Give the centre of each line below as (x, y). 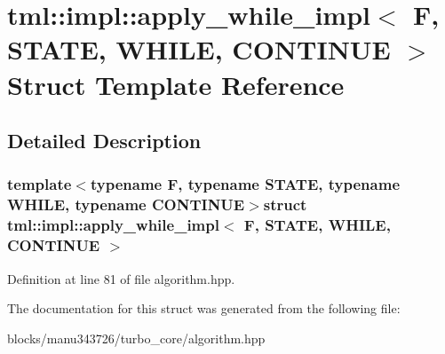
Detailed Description (104, 141)
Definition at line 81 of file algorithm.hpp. (121, 278)
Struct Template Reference (176, 84)
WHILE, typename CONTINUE (126, 205)
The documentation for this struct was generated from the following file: (204, 308)
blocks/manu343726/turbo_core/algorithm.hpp (136, 338)
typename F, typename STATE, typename (245, 184)
